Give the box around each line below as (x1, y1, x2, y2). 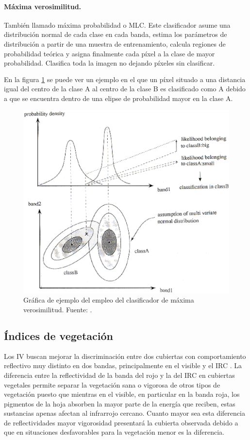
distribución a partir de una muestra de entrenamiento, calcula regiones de (4, 38, 226, 49)
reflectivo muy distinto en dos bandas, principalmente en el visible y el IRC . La (4, 360, 242, 371)
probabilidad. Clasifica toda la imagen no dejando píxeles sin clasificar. (4, 58, 215, 68)
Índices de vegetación (4, 328, 113, 343)
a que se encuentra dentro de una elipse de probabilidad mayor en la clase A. (4, 93, 233, 103)
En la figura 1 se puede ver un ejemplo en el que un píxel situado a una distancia (4, 74, 246, 84)
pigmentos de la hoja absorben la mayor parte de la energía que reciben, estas (4, 398, 235, 408)
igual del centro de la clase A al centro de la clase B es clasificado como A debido (4, 84, 246, 94)
